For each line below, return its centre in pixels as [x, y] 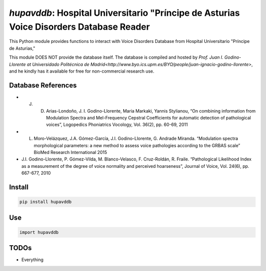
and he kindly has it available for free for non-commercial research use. [82, 71]
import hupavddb [39, 232]
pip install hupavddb [46, 202]
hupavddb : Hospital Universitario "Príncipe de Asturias [124, 13]
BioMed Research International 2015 [70, 152]
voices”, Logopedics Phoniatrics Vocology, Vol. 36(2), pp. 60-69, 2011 [117, 125]
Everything [33, 260]
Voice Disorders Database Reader [80, 27]
